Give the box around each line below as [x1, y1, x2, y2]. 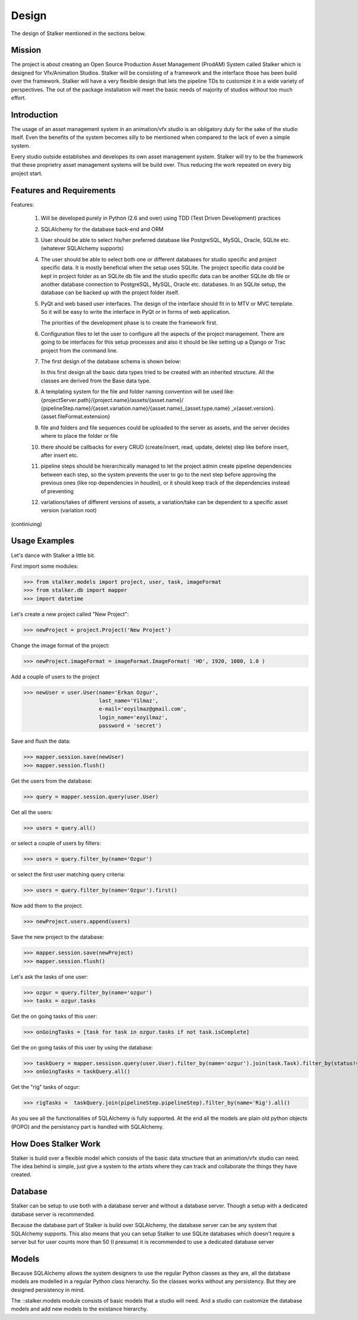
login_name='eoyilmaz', [98, 714, 168, 721]
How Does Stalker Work [11, 1138, 101, 1149]
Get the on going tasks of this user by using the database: [11, 1044, 153, 1051]
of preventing [40, 487, 74, 494]
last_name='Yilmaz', [98, 698, 159, 704]
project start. [11, 170, 43, 177]
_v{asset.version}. [231, 404, 275, 412]
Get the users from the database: [11, 777, 92, 784]
